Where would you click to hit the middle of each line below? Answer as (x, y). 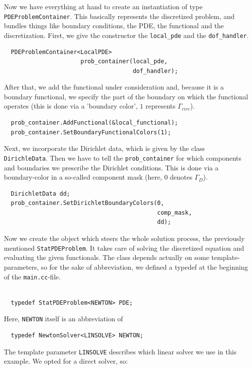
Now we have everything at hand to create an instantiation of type (103, 6)
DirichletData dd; (41, 194)
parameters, (21, 267)
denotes (181, 177)
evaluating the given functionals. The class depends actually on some (107, 257)
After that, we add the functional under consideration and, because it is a (114, 87)
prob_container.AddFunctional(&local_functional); (94, 123)
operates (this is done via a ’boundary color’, (71, 106)
